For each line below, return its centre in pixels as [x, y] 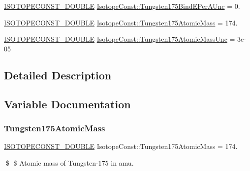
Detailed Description [58, 75]
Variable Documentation [67, 104]
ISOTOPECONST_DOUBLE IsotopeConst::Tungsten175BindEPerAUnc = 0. [122, 6]
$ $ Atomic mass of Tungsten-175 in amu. [70, 162]
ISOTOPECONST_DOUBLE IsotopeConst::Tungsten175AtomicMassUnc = [120, 39]
